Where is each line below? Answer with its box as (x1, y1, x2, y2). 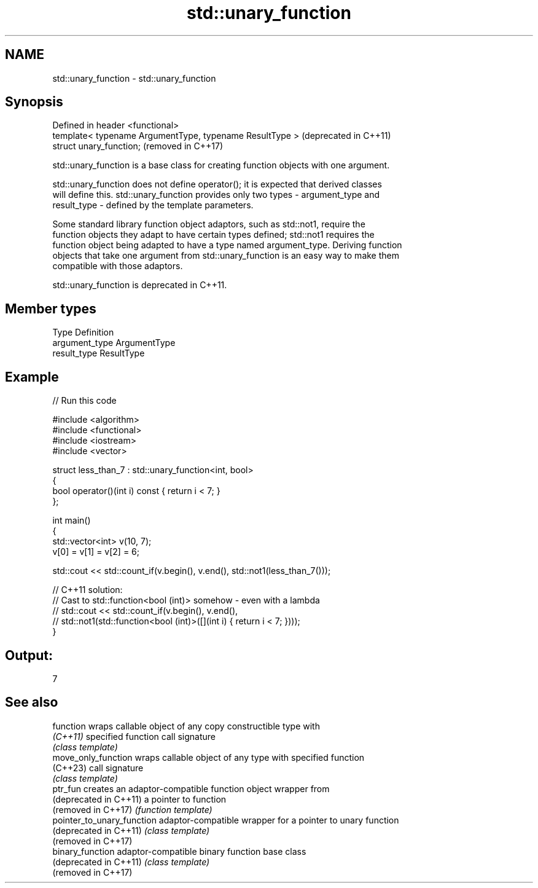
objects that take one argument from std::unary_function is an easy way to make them (52, 250, 399, 261)
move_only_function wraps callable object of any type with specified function (52, 752, 365, 763)
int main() (52, 515, 91, 526)
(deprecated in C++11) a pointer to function (52, 793, 227, 804)
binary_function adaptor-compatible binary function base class (52, 846, 306, 857)
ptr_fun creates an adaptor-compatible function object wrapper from (52, 783, 330, 794)
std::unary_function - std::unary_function (52, 73, 216, 84)
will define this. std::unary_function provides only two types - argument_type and (52, 189, 380, 200)
